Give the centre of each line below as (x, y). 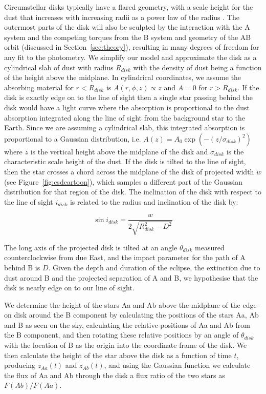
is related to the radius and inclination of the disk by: (154, 201)
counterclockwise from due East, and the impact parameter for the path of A (125, 257)
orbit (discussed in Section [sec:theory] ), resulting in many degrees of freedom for (132, 47)
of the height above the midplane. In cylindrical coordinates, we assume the (123, 77)
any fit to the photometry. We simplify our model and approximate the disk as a (130, 57)
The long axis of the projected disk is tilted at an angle (91, 247)
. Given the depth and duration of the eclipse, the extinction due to (154, 267)
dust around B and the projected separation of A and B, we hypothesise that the (131, 277)
